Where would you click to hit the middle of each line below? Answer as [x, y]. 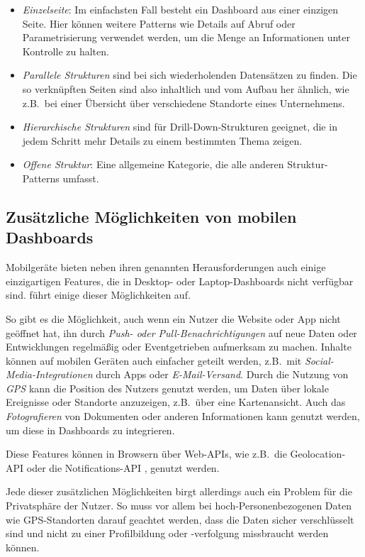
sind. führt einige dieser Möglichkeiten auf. [98, 295]
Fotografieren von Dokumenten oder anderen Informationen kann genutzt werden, [183, 416]
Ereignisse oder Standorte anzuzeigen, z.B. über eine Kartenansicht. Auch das [176, 402]
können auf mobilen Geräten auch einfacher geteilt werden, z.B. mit [154, 360]
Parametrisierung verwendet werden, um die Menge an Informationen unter [186, 37]
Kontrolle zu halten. [66, 51]
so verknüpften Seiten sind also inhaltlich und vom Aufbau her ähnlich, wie [186, 88]
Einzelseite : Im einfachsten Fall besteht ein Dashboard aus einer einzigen [180, 9]
